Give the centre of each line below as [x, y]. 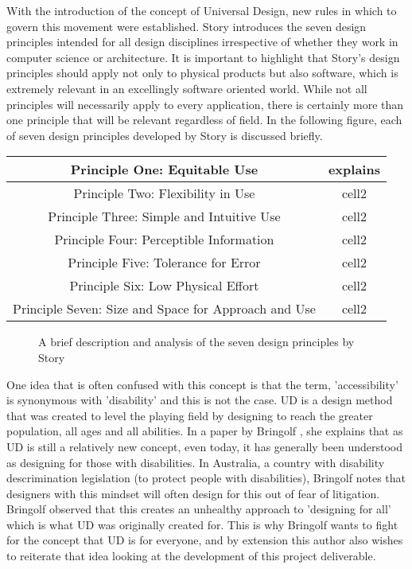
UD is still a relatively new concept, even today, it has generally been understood [205, 446]
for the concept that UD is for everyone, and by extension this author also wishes [205, 540]
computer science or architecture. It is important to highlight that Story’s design [203, 57]
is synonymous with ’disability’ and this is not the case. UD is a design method [200, 400]
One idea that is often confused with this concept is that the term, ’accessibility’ [202, 384]
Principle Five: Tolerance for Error [164, 263]
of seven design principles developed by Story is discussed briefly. [165, 135]
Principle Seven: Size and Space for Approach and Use [164, 309]
